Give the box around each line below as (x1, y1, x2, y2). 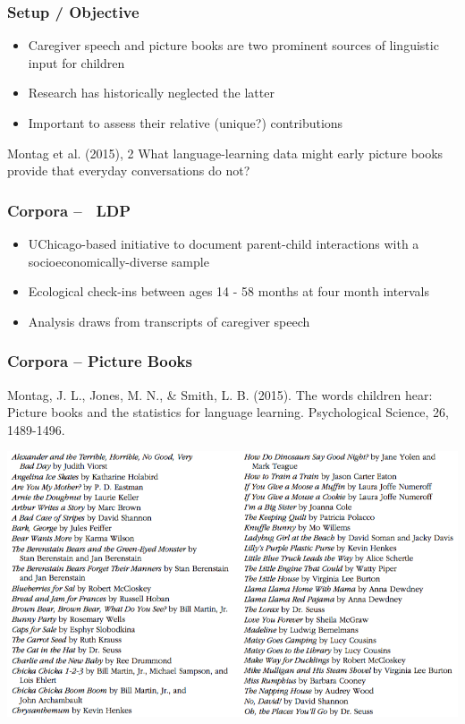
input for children (28, 53, 125, 72)
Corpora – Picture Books (7, 350, 192, 372)
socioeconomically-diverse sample (28, 251, 209, 270)
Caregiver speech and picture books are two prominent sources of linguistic (28, 36, 439, 55)
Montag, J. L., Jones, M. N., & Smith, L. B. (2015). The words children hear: (7, 385, 433, 404)
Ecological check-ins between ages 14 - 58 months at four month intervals (28, 282, 429, 301)
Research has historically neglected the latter (28, 83, 275, 102)
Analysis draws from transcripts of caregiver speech (28, 311, 310, 330)
